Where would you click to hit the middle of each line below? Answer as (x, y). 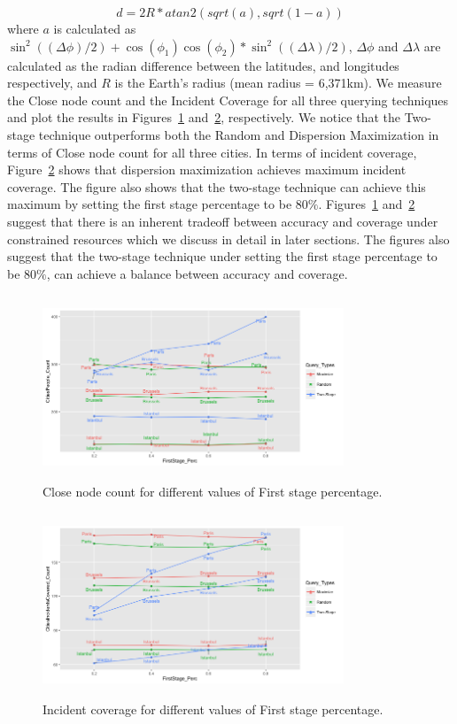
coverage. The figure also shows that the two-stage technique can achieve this (217, 186)
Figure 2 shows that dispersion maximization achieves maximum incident (207, 169)
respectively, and (52, 83)
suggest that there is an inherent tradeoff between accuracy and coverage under (223, 221)
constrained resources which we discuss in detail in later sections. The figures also (228, 239)
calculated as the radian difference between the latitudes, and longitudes (203, 65)
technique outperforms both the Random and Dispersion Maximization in (239, 134)
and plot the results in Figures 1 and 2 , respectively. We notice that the (204, 117)
